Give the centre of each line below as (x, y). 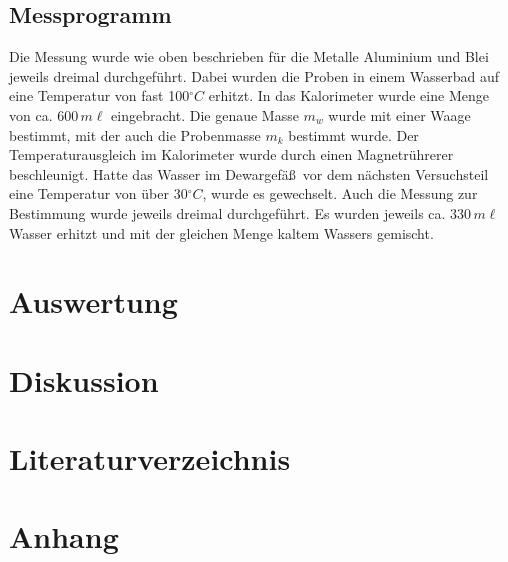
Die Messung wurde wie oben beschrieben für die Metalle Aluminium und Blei (249, 56)
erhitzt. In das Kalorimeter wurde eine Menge (348, 95)
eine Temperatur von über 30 (98, 193)
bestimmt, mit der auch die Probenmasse (135, 134)
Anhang (64, 536)
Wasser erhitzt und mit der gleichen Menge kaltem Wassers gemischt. (221, 232)
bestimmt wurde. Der (353, 134)
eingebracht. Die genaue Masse (205, 114)
